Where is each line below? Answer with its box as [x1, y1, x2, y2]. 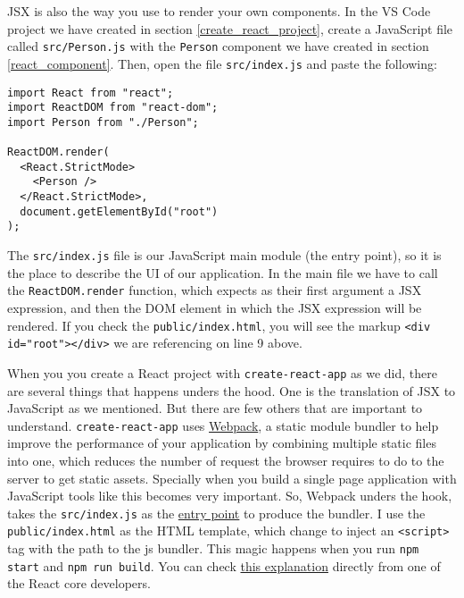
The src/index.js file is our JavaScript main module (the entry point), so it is [7, 246, 442, 265]
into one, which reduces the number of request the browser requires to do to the [7, 451, 444, 469]
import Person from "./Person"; [7, 115, 199, 129]
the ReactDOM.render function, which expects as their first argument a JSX [7, 281, 422, 299]
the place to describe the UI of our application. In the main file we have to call [7, 263, 438, 282]
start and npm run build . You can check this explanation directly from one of [7, 556, 441, 575]
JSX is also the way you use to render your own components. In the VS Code [7, 2, 431, 20]
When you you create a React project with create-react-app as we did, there [7, 363, 438, 382]
